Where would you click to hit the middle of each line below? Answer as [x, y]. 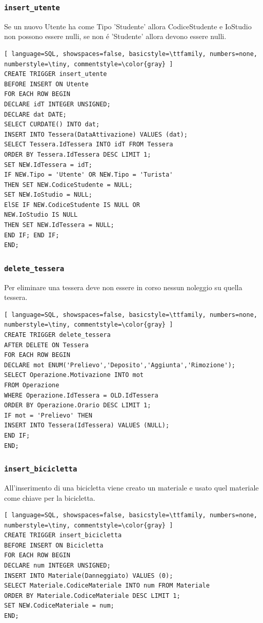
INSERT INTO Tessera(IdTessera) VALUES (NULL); [87, 426]
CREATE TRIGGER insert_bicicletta [63, 535]
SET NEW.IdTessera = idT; [48, 165]
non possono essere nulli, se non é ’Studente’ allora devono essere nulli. [115, 36]
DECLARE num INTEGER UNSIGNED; [57, 566]
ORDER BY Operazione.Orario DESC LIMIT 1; [78, 405]
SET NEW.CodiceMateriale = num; [59, 606]
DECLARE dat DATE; [35, 114]
